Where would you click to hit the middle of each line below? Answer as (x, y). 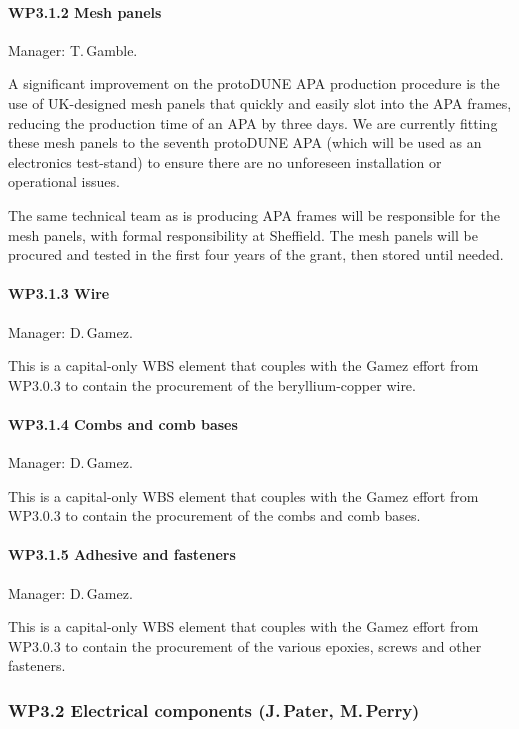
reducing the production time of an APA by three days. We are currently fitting (253, 122)
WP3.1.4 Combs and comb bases (123, 423)
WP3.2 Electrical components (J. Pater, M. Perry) (214, 709)
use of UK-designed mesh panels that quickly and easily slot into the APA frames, (260, 102)
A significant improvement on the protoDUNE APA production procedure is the (254, 83)
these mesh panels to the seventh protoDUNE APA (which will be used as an (245, 142)
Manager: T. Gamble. (73, 49)
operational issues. (64, 181)
